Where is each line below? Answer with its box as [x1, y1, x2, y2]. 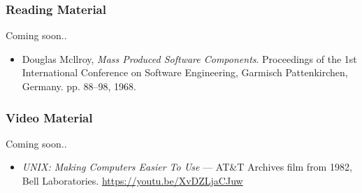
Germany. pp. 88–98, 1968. [22, 79, 136, 93]
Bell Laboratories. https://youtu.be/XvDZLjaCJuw [22, 173, 243, 187]
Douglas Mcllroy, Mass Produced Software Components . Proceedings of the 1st [22, 51, 357, 66]
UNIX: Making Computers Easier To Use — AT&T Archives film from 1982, [22, 159, 352, 174]
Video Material [6, 108, 93, 126]
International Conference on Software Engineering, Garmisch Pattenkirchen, [22, 65, 348, 80]
